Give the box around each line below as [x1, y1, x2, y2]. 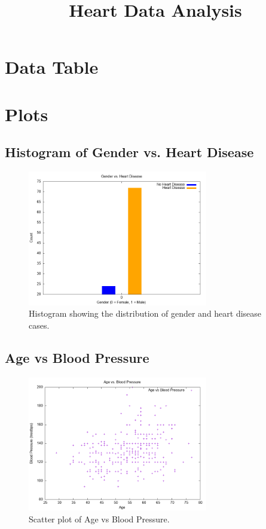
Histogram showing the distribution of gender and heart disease [29, 307, 262, 320]
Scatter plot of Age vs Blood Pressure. [29, 512, 170, 525]
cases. [29, 318, 50, 331]
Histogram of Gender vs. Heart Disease [5, 143, 254, 161]
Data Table [5, 55, 99, 79]
